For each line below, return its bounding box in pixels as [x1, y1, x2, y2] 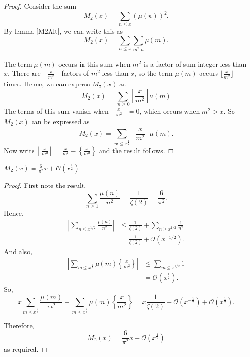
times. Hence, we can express [4, 79, 90, 89]
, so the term [134, 68, 173, 78]
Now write [4, 145, 35, 155]
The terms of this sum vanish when [4, 105, 109, 116]
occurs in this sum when [58, 58, 131, 68]
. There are [8, 68, 41, 78]
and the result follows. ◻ [99, 145, 174, 155]
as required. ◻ [4, 344, 48, 354]
